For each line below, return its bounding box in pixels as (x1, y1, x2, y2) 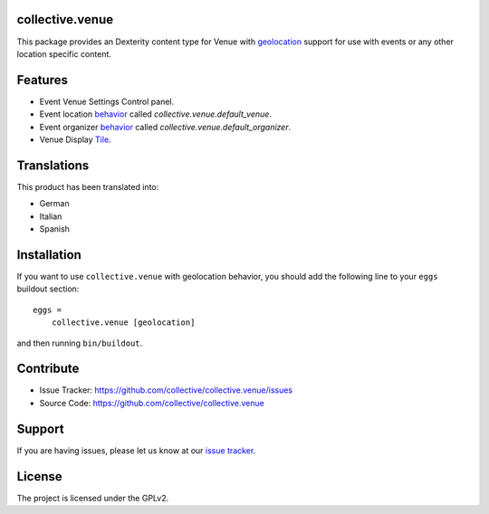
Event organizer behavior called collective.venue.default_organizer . (39, 121, 292, 132)
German (39, 198, 70, 209)
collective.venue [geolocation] (51, 318, 196, 328)
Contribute (16, 361, 80, 376)
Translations (16, 157, 90, 173)
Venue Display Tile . (39, 134, 112, 145)
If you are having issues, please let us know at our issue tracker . (16, 444, 256, 456)
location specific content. (16, 48, 112, 59)
